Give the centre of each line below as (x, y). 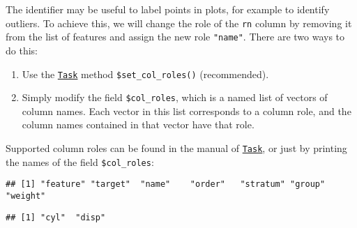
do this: (22, 50)
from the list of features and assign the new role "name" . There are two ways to (175, 37)
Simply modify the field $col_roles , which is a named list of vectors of (175, 97)
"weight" (26, 196)
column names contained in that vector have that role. (138, 124)
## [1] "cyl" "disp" (56, 217)
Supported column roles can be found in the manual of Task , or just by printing (176, 148)
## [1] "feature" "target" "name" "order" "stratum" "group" (166, 184)
